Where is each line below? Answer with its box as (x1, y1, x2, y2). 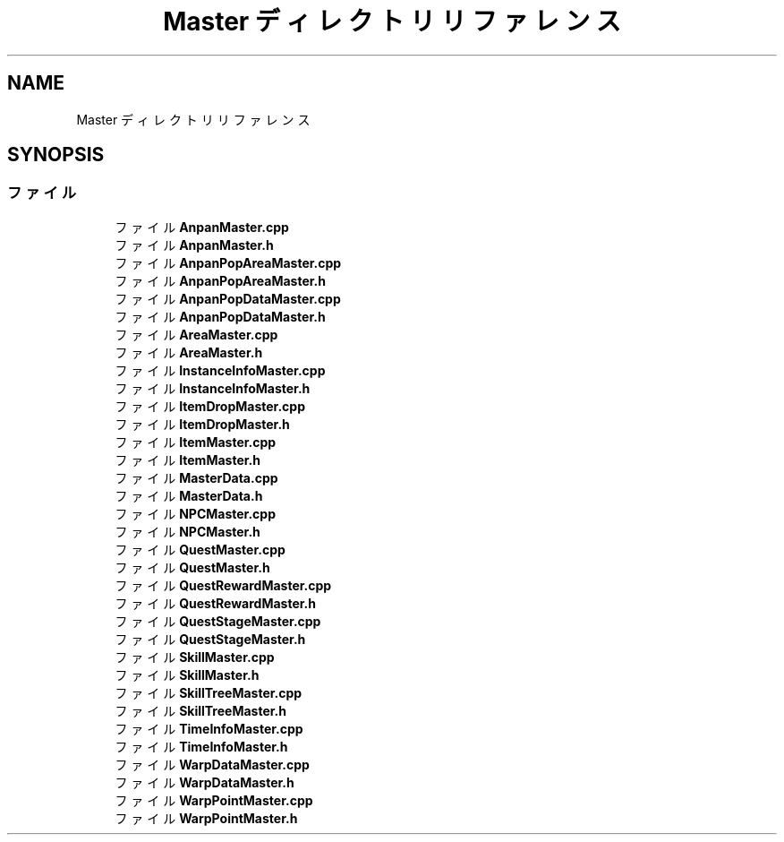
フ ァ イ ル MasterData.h (115, 487, 263, 503)
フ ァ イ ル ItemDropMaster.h (115, 416, 290, 432)
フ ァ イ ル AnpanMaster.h (115, 236, 274, 253)
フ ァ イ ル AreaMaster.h (115, 344, 263, 360)
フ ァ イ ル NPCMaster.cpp (115, 505, 276, 521)
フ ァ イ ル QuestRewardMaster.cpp (115, 577, 332, 593)
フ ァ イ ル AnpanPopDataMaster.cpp (115, 290, 341, 306)
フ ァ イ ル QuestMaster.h (115, 559, 270, 575)
